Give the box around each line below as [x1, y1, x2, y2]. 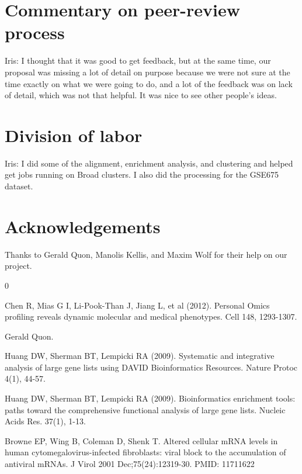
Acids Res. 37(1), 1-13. [5, 415, 86, 427]
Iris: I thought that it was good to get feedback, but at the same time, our [5, 54, 271, 67]
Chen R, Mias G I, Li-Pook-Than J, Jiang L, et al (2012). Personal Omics [5, 299, 270, 311]
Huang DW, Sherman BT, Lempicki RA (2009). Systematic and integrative [5, 350, 275, 362]
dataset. [5, 180, 33, 192]
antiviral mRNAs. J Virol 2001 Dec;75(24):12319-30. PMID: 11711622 [5, 458, 255, 470]
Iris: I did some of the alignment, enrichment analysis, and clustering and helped [5, 157, 293, 169]
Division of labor [5, 123, 143, 147]
